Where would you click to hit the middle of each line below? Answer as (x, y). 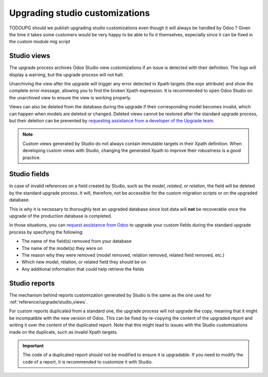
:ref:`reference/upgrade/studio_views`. (48, 302)
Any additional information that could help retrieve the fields (83, 269)
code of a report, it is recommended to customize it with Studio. (88, 362)
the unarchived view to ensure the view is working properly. (70, 97)
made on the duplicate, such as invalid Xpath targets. (64, 332)
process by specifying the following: (46, 232)
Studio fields (29, 174)
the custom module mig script (40, 42)
